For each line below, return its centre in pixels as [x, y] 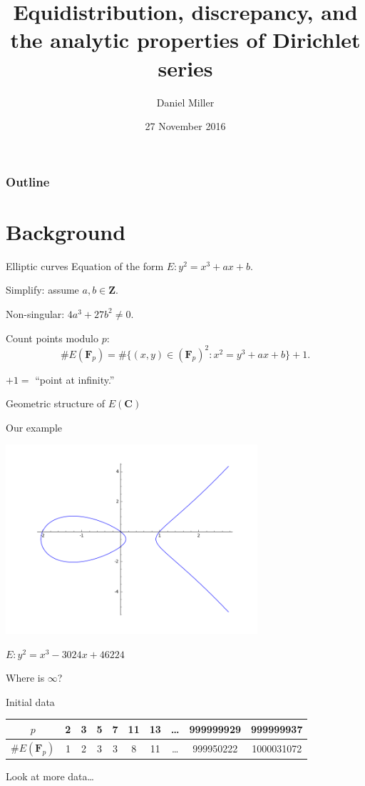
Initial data [30, 701]
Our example [34, 427]
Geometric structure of [56, 403]
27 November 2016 [185, 126]
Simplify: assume [42, 290]
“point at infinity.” [75, 379]
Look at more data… [50, 776]
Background [66, 231]
